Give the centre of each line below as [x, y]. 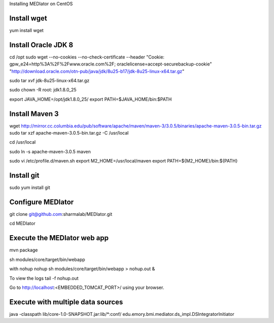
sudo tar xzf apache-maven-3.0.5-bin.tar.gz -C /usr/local [69, 133]
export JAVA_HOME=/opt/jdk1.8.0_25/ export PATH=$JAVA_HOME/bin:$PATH [91, 99]
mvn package [24, 250]
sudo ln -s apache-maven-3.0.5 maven [50, 151]
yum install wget [27, 30]
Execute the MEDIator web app [59, 238]
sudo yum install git [30, 187]
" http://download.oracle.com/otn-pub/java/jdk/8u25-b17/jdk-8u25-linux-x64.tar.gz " [97, 71]
